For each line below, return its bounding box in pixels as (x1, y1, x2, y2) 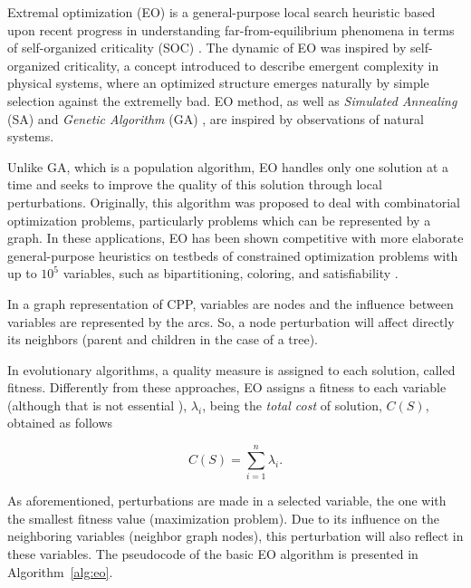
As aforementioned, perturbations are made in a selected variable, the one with (7, 491, 447, 510)
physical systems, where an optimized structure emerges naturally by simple (7, 73, 429, 92)
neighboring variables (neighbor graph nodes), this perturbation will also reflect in (7, 526, 464, 545)
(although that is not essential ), (7, 395, 187, 414)
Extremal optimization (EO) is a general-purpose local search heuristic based (7, 3, 436, 21)
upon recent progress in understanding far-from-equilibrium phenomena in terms (7, 20, 455, 39)
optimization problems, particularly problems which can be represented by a (7, 210, 431, 229)
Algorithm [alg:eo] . (7, 562, 113, 581)
